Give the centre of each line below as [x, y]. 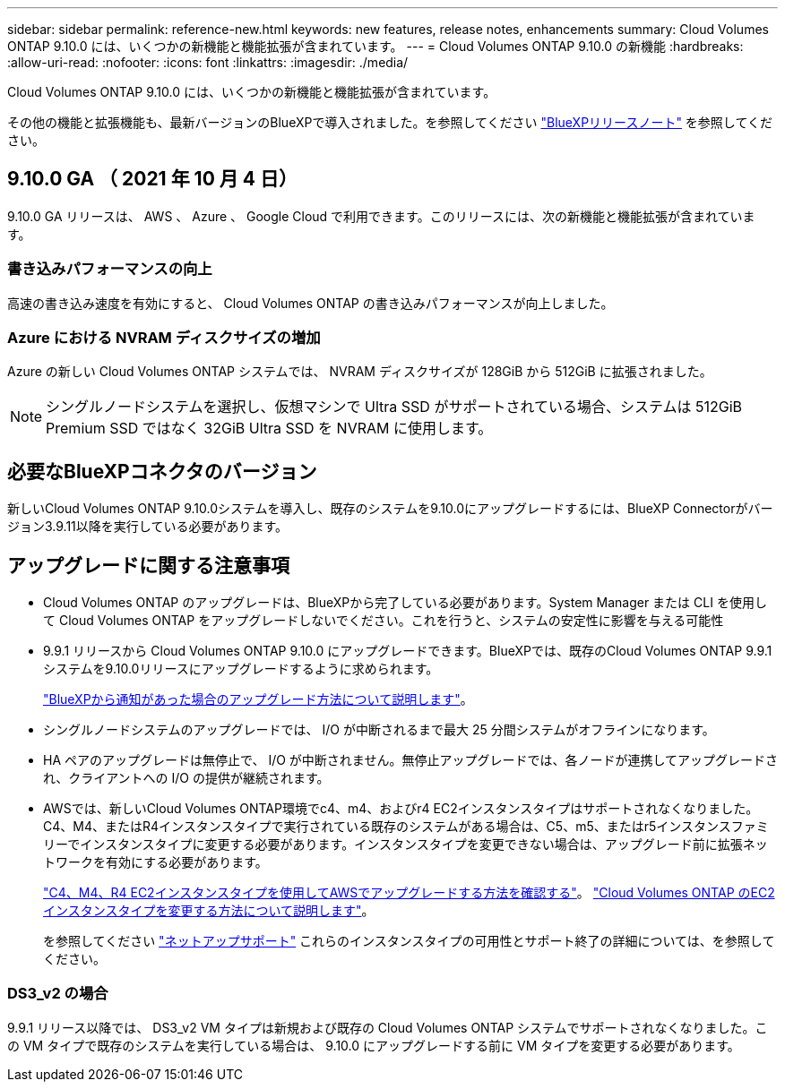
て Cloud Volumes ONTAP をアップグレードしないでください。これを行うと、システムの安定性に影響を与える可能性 [384, 621]
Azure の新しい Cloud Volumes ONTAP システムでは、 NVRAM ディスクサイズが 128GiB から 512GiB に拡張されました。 [360, 372]
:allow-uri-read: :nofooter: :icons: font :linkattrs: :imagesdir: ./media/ [208, 62]
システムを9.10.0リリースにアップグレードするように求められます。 [241, 669]
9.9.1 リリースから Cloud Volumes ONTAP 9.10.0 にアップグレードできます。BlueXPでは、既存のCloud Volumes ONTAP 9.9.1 [408, 651]
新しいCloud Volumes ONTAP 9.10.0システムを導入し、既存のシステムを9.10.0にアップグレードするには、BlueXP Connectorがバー [390, 509]
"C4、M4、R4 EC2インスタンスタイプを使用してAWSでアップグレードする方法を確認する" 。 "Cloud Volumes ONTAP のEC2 [409, 893]
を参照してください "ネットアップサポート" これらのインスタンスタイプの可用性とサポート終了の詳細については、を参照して [409, 941]
